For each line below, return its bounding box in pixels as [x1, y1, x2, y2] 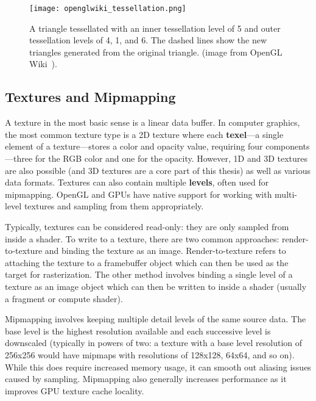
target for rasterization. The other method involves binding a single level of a [5, 268, 293, 281]
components [265, 140, 310, 153]
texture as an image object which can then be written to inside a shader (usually [5, 280, 307, 292]
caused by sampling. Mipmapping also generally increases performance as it [5, 372, 287, 385]
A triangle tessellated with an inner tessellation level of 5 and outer [29, 21, 281, 34]
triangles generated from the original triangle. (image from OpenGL [29, 45, 283, 58]
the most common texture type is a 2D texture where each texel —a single [5, 128, 284, 140]
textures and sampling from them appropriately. [24, 200, 204, 212]
